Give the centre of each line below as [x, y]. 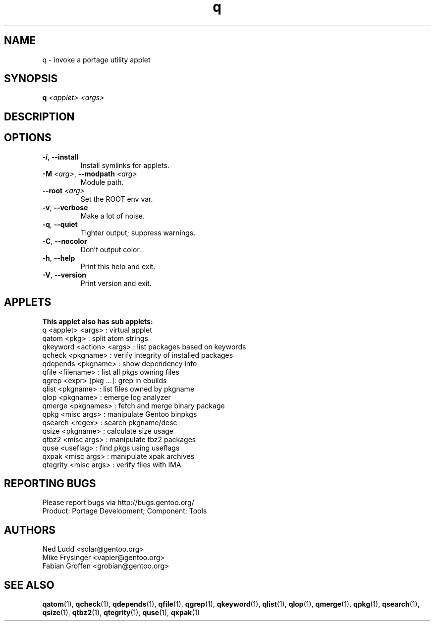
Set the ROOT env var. [117, 199]
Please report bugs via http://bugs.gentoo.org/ [118, 503]
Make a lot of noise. [113, 216]
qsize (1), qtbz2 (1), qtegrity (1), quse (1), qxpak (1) [121, 613]
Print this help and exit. [118, 266]
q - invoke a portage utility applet [96, 59]
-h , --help [59, 258]
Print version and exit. [116, 283]
